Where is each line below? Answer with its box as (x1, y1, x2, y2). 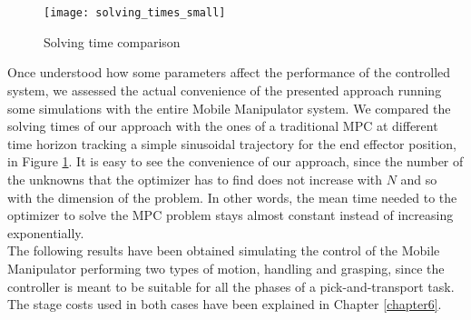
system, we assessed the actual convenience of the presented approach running (7, 81, 442, 100)
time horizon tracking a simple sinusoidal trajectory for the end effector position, (7, 134, 456, 153)
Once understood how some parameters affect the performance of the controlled (7, 63, 451, 82)
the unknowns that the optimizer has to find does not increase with (7, 170, 382, 188)
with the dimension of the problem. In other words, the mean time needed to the (7, 187, 457, 206)
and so (400, 170, 437, 188)
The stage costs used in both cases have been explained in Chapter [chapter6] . (7, 295, 442, 314)
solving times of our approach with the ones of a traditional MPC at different (7, 116, 438, 135)
